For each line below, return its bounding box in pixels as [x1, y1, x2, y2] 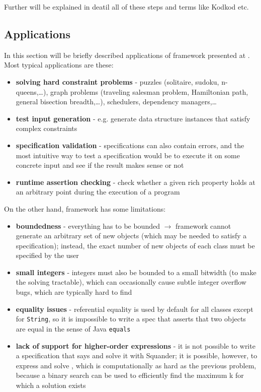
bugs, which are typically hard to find [16, 287, 132, 297]
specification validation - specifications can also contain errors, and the [16, 140, 244, 150]
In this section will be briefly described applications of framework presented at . [4, 49, 250, 60]
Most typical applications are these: [4, 59, 114, 70]
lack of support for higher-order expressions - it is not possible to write [16, 340, 255, 351]
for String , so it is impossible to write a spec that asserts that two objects [16, 313, 246, 324]
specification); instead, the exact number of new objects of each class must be [16, 240, 255, 250]
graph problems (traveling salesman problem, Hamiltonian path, [50, 86, 248, 97]
